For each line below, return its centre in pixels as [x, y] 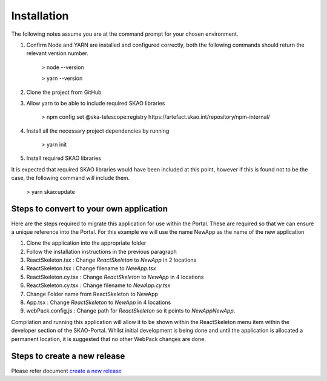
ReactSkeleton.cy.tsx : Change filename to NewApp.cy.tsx [98, 285]
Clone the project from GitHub [64, 92]
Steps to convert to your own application [90, 209]
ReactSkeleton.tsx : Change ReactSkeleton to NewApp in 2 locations [111, 260]
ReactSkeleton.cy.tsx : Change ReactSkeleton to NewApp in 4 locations [115, 277]
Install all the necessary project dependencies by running [98, 131]
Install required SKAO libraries [64, 158]
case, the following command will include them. [71, 178]
